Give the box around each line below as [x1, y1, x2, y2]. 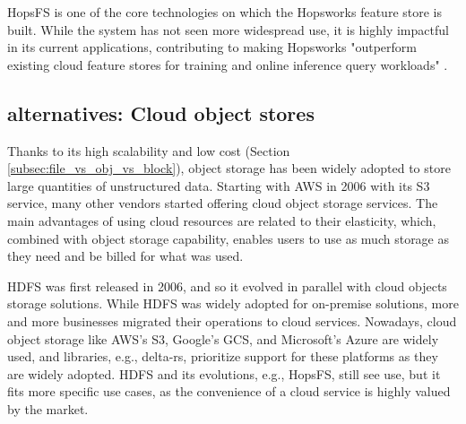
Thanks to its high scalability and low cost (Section [7, 141, 290, 160]
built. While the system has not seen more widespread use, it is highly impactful [7, 20, 449, 39]
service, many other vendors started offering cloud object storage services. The [7, 194, 438, 212]
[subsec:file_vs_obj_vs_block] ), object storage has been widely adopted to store [7, 159, 451, 177]
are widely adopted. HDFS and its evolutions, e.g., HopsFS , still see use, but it [7, 364, 441, 383]
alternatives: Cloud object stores [7, 99, 315, 126]
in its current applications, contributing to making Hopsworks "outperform [7, 38, 417, 56]
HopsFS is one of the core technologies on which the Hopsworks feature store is [7, 3, 443, 21]
